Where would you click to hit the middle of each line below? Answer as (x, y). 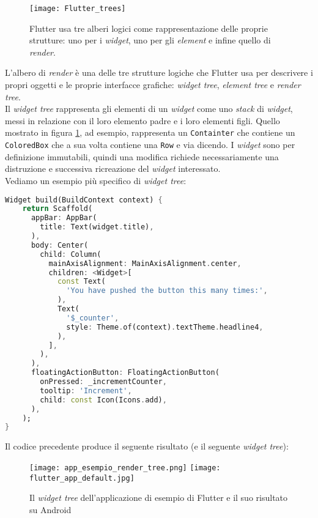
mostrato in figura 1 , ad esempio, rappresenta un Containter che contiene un (150, 132)
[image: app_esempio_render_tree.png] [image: (125, 468)
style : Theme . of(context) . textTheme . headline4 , (165, 327)
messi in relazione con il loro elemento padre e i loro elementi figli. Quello (142, 120)
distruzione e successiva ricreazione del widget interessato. (113, 168)
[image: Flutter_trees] (78, 9)
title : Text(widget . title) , (97, 227)
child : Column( (71, 254)
